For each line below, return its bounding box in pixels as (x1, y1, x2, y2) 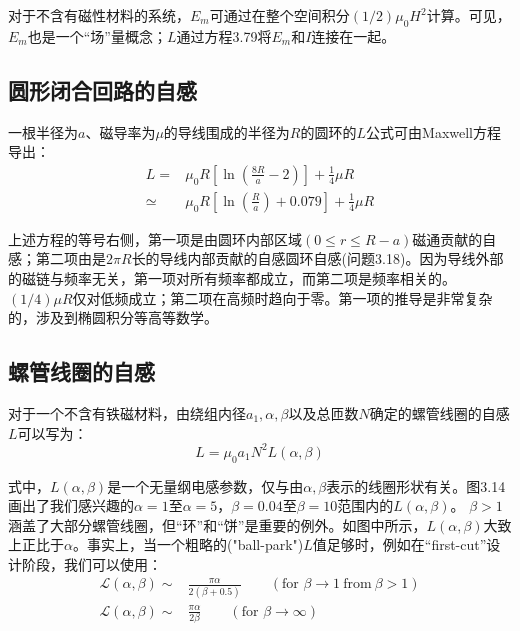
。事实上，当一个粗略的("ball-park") (72, 534, 304, 555)
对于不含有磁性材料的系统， (8, 5, 190, 25)
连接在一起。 (311, 25, 396, 46)
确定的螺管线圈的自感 (369, 403, 510, 424)
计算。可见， (426, 5, 511, 25)
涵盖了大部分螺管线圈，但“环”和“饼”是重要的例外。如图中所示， (8, 514, 427, 535)
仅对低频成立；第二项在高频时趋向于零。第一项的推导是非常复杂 (72, 287, 493, 308)
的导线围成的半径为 (163, 121, 290, 142)
